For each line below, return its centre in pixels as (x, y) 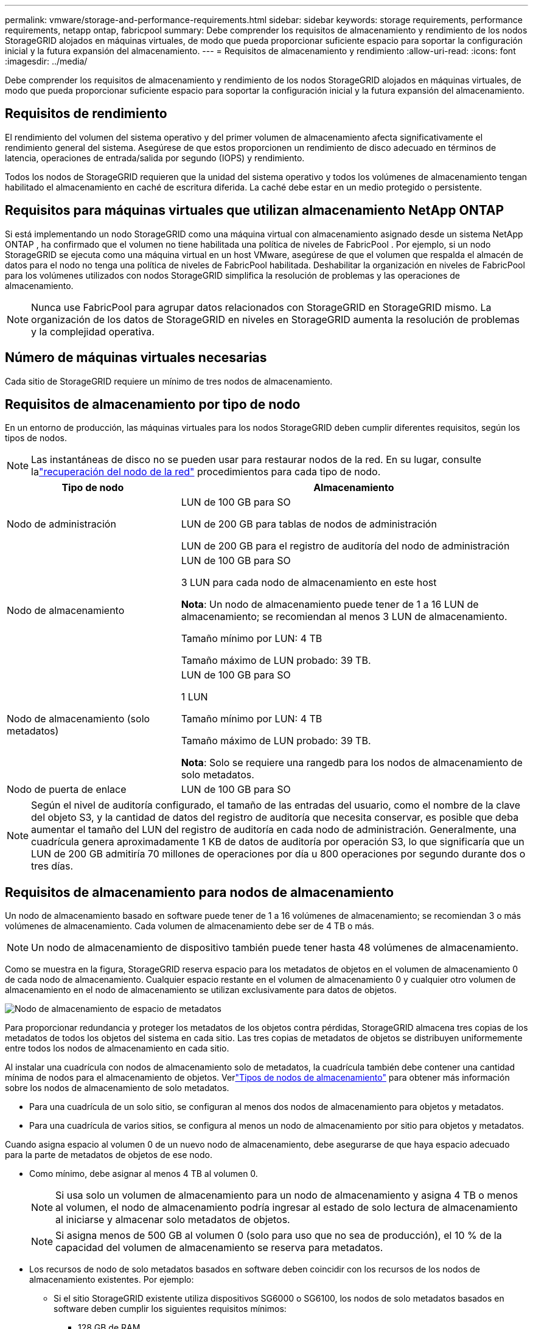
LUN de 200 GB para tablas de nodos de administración (309, 524)
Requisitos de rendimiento (86, 114)
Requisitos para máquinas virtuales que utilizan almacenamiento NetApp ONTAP (255, 211)
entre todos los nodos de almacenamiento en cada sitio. (117, 1048)
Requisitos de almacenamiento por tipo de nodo (153, 404)
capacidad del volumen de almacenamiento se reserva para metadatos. (219, 1248)
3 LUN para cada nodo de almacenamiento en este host (309, 583)
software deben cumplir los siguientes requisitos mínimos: (170, 1309)
